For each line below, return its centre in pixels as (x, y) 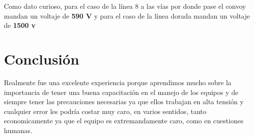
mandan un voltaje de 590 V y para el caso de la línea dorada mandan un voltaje (127, 15)
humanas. (18, 130)
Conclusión (42, 58)
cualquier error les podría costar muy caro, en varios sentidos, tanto (105, 111)
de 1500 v (20, 25)
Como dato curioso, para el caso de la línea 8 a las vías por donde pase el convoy (125, 6)
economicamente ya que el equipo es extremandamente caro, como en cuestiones (124, 121)
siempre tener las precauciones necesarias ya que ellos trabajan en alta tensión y (124, 102)
